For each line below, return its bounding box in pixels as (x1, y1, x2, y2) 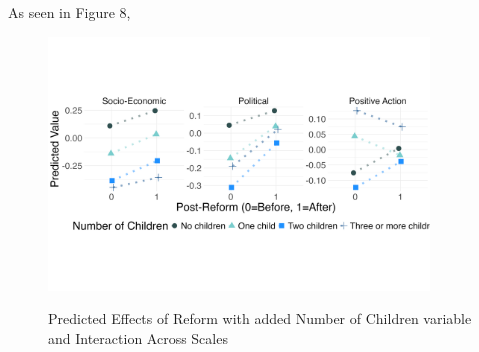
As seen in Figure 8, (8, 2, 131, 22)
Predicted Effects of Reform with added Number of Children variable (48, 308, 472, 329)
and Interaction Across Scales (48, 327, 228, 348)
